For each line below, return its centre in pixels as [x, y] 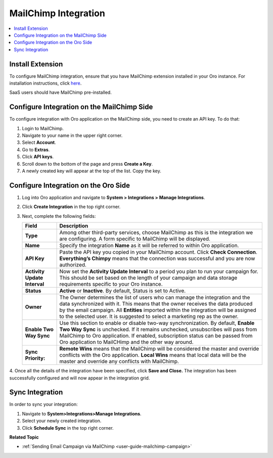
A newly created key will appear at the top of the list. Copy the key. [92, 171]
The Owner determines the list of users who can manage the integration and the [155, 297]
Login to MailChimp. [43, 128]
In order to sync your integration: [43, 404]
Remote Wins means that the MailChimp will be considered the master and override [159, 349]
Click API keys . [38, 157]
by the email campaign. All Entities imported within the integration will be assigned [158, 310]
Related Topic [24, 437]
